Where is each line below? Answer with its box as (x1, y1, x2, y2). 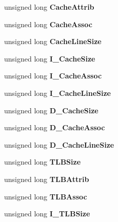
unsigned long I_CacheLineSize (4, 87, 111, 98)
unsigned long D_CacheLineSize (4, 139, 114, 150)
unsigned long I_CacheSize (4, 53, 95, 64)
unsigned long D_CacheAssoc (4, 122, 105, 133)
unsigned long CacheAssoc (4, 18, 92, 29)
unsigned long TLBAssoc (4, 191, 87, 201)
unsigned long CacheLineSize (4, 36, 102, 47)
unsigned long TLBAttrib (4, 173, 89, 184)
